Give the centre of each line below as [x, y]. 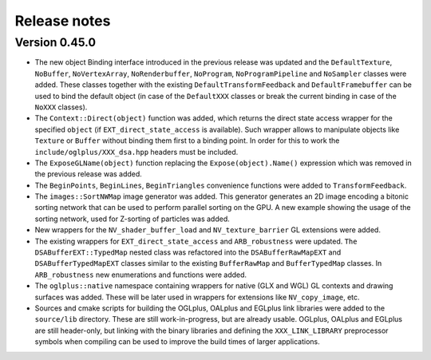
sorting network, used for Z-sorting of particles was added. [132, 219]
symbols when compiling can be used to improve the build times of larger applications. [178, 342]
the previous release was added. [89, 174]
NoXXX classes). [61, 107]
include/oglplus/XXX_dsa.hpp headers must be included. [136, 152]
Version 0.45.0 [55, 42]
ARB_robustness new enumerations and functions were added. [141, 275]
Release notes [63, 21]
